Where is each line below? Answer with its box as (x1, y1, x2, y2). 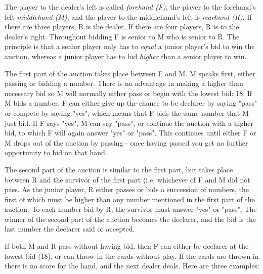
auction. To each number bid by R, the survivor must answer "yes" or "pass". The (5, 204, 257, 214)
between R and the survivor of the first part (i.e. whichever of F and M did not (5, 174, 250, 185)
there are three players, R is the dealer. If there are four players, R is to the (5, 21, 239, 32)
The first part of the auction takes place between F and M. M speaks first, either (5, 68, 255, 78)
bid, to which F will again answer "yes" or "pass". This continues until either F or (5, 127, 256, 138)
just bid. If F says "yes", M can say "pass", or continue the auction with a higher (5, 117, 253, 128)
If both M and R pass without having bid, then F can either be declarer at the (5, 241, 249, 251)
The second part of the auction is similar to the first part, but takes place (5, 164, 233, 174)
